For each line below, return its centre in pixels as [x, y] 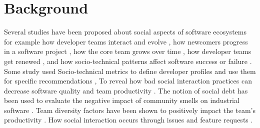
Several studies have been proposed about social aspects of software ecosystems [125, 32]
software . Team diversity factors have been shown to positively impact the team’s [130, 110]
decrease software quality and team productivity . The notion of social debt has [126, 90]
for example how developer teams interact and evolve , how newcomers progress [126, 41]
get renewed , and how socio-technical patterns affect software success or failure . [128, 61]
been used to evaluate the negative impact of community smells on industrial [122, 100]
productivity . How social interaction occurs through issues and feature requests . [128, 120]
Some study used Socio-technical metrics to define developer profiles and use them [130, 71]
